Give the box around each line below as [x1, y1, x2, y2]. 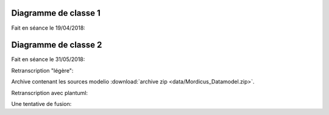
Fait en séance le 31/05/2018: [11, 56, 85, 63]
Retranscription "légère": [11, 67, 74, 74]
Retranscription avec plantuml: [11, 89, 88, 96]
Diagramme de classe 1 [11, 8, 101, 18]
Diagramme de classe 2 [11, 40, 102, 50]
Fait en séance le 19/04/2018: [11, 24, 85, 31]
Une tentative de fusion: [11, 100, 72, 107]
